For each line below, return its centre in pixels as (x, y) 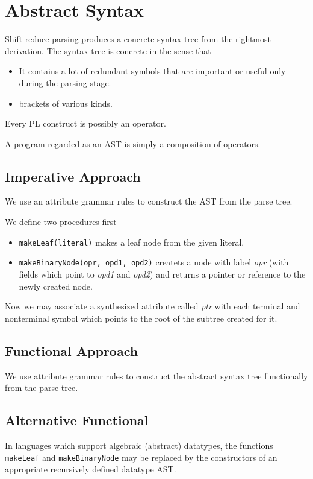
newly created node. (56, 286)
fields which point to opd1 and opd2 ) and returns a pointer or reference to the (162, 274)
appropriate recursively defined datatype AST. (91, 469)
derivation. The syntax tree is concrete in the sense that (108, 50)
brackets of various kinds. (66, 103)
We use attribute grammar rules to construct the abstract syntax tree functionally (156, 376)
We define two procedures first (61, 222)
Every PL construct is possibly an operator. (85, 123)
